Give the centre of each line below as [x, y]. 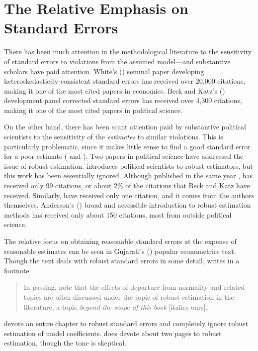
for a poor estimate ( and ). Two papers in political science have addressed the [124, 156]
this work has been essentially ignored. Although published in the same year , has [129, 175]
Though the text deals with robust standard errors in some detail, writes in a [122, 261]
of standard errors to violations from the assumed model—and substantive [117, 61]
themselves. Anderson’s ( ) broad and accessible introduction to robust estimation [128, 205]
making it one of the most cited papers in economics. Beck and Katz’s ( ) [115, 90]
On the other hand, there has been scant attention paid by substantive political [125, 127]
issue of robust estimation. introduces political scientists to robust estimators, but [129, 166]
